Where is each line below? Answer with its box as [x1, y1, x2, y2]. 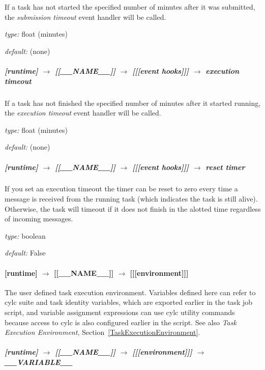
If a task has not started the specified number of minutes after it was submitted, [5, 2, 255, 12]
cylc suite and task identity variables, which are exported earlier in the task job [5, 297, 253, 307]
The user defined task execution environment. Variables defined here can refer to [5, 287, 256, 297]
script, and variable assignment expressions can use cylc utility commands [5, 307, 235, 318]
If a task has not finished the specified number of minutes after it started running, [5, 97, 261, 108]
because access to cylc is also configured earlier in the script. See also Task [5, 317, 237, 327]
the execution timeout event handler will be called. [5, 107, 161, 118]
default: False [5, 247, 46, 258]
